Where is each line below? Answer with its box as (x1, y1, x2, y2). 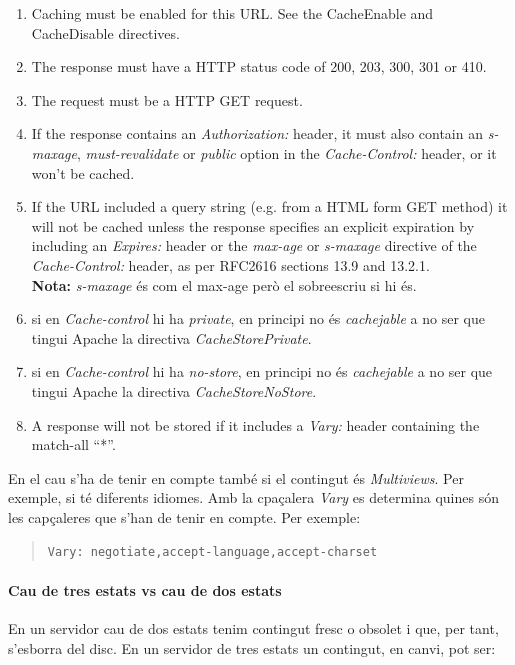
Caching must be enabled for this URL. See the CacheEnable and (31, 3, 434, 23)
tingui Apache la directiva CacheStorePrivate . (31, 327, 312, 348)
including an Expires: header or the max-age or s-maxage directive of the (31, 235, 477, 256)
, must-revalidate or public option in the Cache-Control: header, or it (76, 142, 497, 163)
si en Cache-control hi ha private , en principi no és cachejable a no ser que (31, 308, 485, 329)
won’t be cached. (31, 162, 135, 183)
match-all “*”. (31, 434, 116, 455)
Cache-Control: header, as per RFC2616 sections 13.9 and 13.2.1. (31, 254, 430, 275)
